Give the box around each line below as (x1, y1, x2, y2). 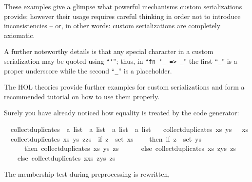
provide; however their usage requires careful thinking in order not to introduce (4, 11, 241, 21)
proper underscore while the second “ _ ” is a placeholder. (4, 65, 172, 75)
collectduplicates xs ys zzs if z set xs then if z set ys (10, 133, 202, 144)
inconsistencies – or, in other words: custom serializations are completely (4, 20, 221, 31)
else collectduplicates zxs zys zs (17, 152, 116, 163)
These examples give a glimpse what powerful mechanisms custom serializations (4, 1, 242, 11)
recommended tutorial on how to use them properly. (4, 91, 160, 101)
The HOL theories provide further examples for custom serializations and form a (4, 82, 245, 92)
